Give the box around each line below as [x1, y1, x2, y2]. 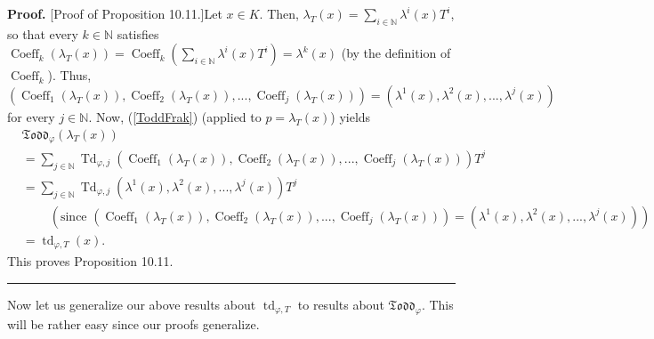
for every [7, 107, 55, 125]
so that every [7, 24, 78, 43]
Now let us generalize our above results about [7, 295, 256, 313]
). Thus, [47, 66, 92, 85]
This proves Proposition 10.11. [7, 252, 174, 270]
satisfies [117, 24, 159, 43]
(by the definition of [341, 44, 451, 62]
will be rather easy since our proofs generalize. [7, 314, 260, 333]
